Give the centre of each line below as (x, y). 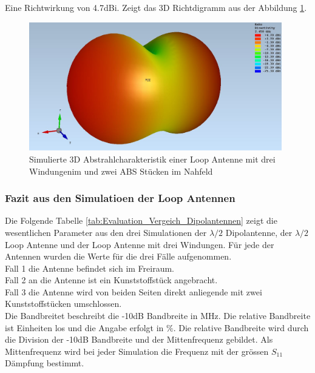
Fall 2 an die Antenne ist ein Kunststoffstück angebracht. (111, 280)
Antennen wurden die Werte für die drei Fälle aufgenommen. (118, 256)
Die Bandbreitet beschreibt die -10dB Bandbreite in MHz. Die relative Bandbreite (158, 316)
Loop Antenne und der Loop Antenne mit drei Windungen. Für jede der (140, 244)
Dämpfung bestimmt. (45, 363)
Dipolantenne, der (259, 232)
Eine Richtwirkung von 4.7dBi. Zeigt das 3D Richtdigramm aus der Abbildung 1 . (156, 7)
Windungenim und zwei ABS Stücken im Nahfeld (121, 171)
